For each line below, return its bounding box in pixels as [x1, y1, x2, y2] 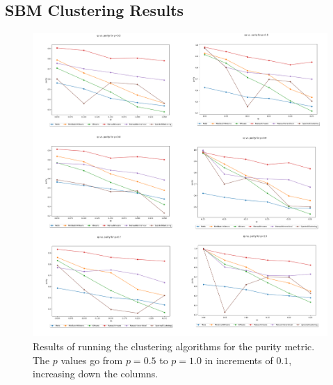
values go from [60, 352, 123, 367]
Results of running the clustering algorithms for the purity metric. [33, 339, 315, 354]
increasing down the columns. [33, 366, 159, 381]
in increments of [204, 352, 273, 367]
